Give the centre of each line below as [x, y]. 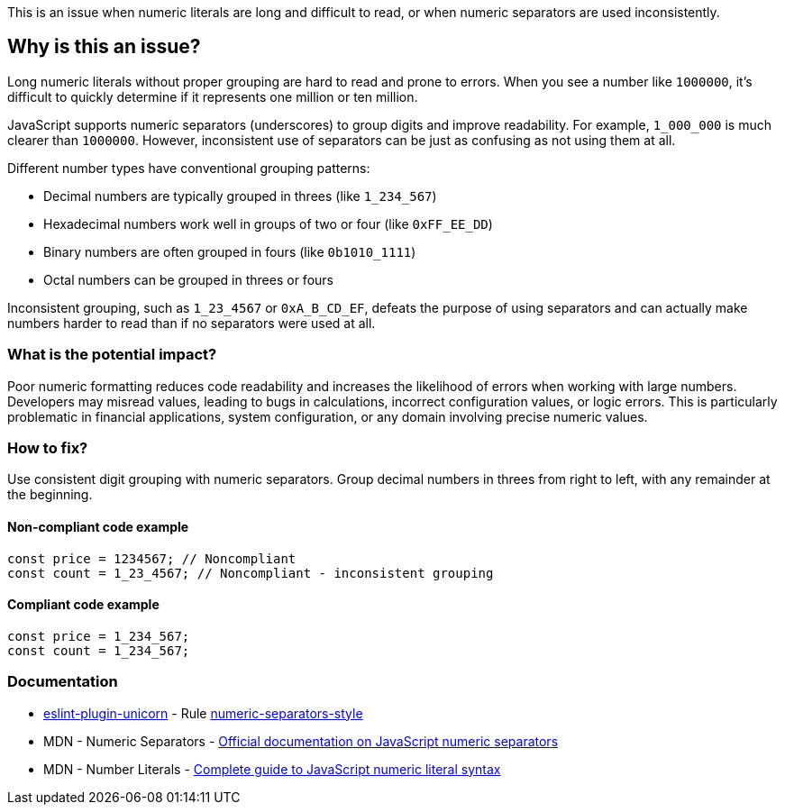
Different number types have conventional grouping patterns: [189, 168]
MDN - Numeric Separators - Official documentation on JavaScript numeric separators [301, 741]
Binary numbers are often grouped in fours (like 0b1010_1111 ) [230, 251]
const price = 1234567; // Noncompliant [152, 558]
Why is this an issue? [104, 47]
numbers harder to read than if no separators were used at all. [192, 323]
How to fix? [48, 447]
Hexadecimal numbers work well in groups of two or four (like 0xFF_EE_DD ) [268, 224]
